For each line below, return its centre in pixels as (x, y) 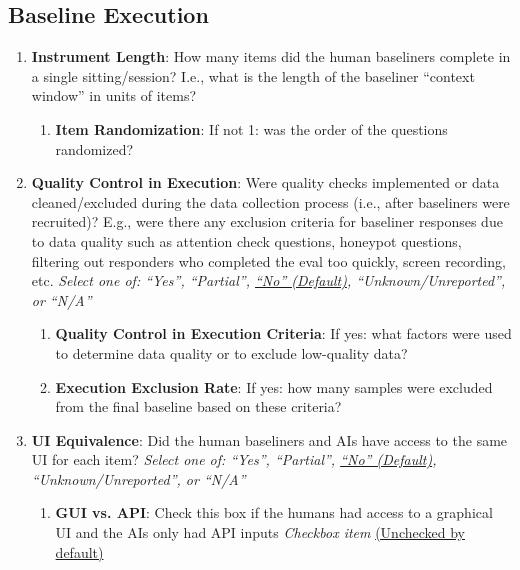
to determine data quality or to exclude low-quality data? (231, 352)
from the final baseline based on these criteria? (198, 406)
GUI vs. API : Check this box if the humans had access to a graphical (274, 512)
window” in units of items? (114, 95)
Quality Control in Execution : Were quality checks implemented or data (265, 182)
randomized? (94, 148)
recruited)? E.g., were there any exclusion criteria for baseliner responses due (267, 221)
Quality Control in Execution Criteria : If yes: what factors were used (283, 333)
